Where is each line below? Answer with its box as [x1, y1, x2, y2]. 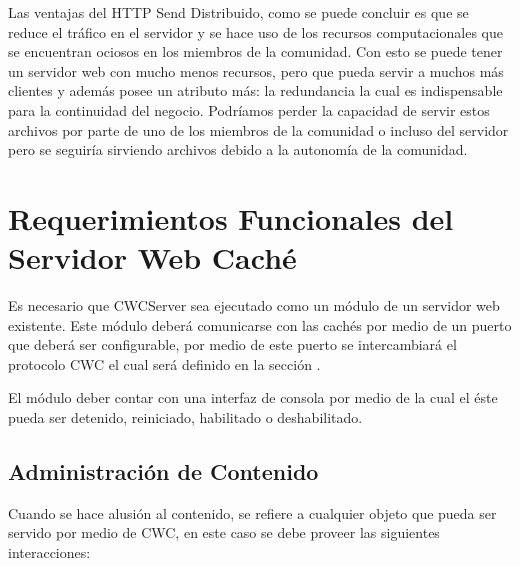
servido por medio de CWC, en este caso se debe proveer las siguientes [8, 522, 440, 543]
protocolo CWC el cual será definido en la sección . [8, 353, 321, 374]
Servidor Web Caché [8, 237, 297, 278]
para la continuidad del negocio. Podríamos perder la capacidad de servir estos [8, 99, 490, 120]
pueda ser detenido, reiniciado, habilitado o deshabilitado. [8, 407, 363, 428]
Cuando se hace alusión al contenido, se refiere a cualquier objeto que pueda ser [8, 502, 497, 523]
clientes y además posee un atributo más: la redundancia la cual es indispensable [8, 80, 503, 101]
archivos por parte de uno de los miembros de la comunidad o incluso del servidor [8, 119, 509, 140]
